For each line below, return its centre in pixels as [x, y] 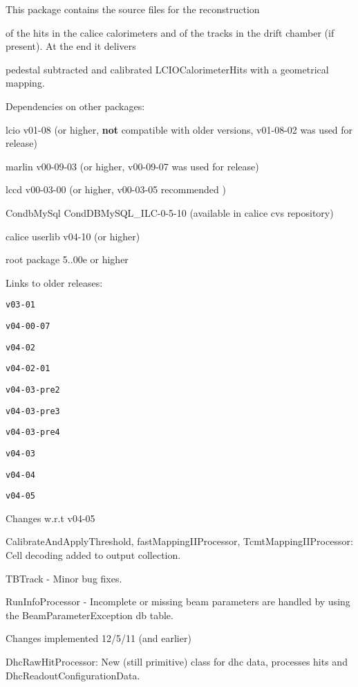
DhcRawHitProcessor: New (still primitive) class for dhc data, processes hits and [177, 662]
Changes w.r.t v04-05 [50, 518]
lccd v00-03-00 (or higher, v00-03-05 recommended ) [116, 189]
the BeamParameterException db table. [89, 615]
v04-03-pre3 [33, 411]
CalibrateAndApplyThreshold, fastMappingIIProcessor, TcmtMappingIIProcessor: [179, 541]
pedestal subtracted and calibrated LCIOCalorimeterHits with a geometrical [167, 69]
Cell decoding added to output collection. [93, 555]
